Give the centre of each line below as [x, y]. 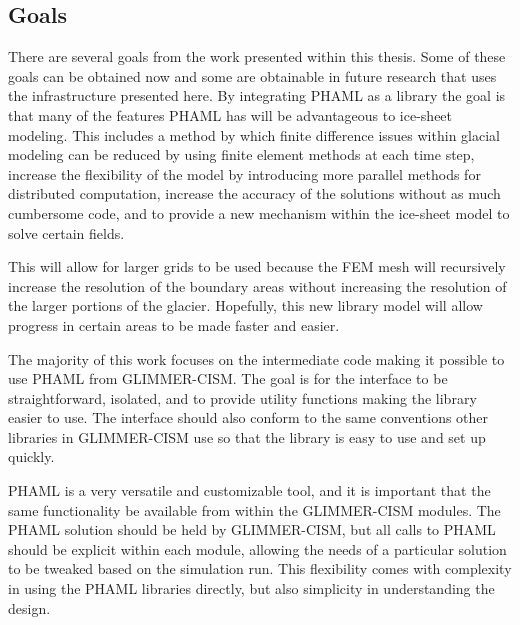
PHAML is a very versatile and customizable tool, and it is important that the [249, 490]
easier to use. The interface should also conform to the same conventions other [248, 417]
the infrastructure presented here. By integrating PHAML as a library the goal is [257, 95]
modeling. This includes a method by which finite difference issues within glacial [254, 134]
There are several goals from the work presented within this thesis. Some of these [257, 56]
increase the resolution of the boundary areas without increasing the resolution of [257, 285]
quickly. [31, 456]
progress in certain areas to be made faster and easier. [174, 324]
